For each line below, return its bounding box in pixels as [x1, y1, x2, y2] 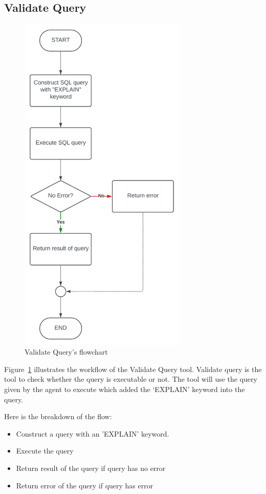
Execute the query [16, 445, 74, 456]
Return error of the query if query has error [16, 480, 153, 490]
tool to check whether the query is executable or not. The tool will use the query [4, 374, 257, 384]
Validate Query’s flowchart [25, 346, 108, 357]
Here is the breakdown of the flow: [4, 411, 112, 422]
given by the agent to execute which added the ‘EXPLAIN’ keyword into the [4, 384, 245, 395]
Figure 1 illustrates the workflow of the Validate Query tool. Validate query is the [4, 363, 262, 374]
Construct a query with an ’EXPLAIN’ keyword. [16, 428, 169, 439]
